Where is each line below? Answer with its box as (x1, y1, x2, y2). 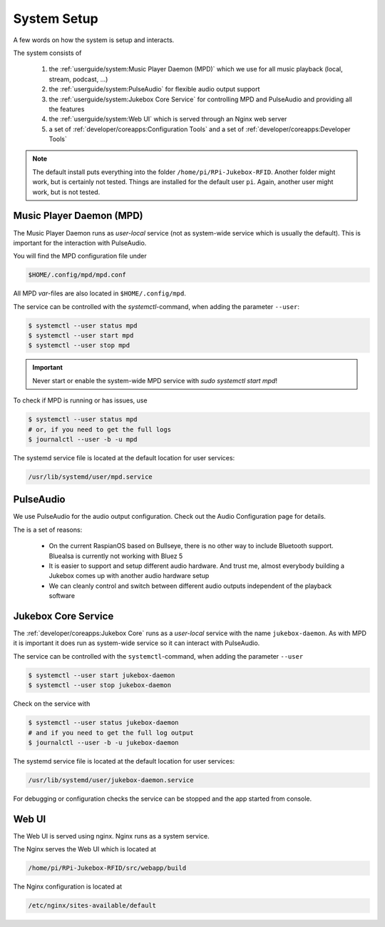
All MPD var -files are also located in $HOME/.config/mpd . (13, 289, 187, 298)
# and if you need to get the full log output (28, 729, 194, 736)
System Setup (13, 11, 99, 26)
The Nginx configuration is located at (13, 882, 123, 891)
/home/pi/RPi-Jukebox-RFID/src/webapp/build (28, 864, 187, 872)
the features (48, 104, 85, 113)
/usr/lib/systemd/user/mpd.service (28, 472, 153, 481)
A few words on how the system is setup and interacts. (13, 36, 175, 44)
